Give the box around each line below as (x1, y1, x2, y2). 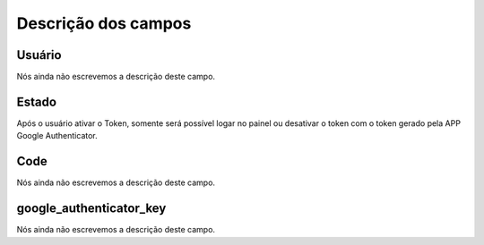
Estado (16, 94, 57, 109)
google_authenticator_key (16, 201, 167, 216)
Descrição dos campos (16, 13, 192, 33)
